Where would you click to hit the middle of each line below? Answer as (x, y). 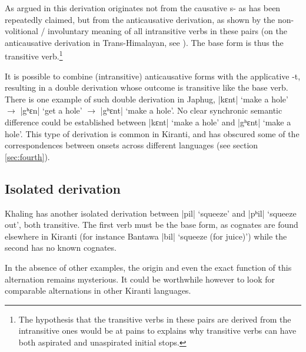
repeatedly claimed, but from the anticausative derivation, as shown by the (140, 19)
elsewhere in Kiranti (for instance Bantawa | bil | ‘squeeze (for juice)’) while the (146, 236)
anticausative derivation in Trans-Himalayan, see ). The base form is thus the (144, 42)
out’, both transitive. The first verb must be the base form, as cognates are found (152, 225)
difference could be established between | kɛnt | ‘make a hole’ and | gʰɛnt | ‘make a (148, 122)
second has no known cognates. (61, 248)
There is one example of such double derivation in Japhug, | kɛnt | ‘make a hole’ (147, 99)
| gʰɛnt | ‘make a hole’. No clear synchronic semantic (191, 110)
